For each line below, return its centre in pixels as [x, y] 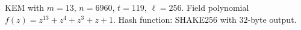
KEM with [25, 7]
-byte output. [272, 19]
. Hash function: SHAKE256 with [175, 19]
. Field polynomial [215, 7]
